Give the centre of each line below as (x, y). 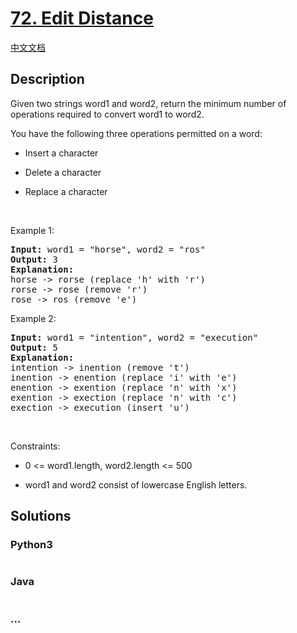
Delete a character (63, 172)
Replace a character (66, 191)
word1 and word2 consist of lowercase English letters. (136, 484)
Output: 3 (34, 259)
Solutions (41, 516)
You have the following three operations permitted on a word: (136, 133)
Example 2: (33, 318)
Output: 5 (34, 347)
